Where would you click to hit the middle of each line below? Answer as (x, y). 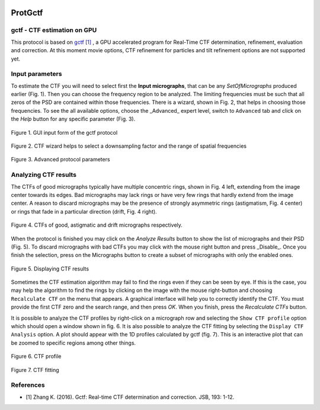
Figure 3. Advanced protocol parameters (60, 160)
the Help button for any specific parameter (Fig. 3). (73, 119)
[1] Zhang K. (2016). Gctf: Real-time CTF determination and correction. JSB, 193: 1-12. (130, 397)
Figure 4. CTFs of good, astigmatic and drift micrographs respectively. (97, 225)
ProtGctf (27, 13)
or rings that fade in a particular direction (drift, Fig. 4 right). (84, 211)
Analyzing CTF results (44, 175)
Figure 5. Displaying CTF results (50, 268)
